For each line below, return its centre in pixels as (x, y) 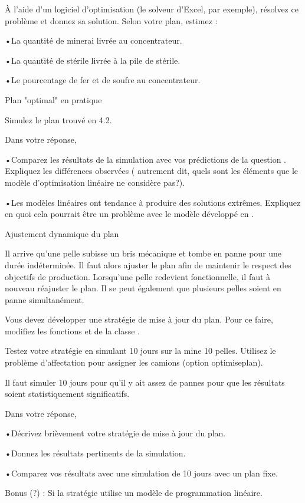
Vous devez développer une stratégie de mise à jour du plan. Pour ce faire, (139, 319)
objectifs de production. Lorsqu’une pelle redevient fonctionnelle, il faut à (138, 276)
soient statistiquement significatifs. (67, 394)
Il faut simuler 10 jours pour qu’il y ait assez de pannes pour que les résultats (145, 382)
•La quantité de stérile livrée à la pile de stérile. (93, 60)
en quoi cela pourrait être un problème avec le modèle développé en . (129, 214)
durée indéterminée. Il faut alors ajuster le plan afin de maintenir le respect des (148, 264)
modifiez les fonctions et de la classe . (72, 331)
